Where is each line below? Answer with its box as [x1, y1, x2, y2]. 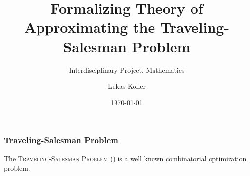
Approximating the [24, 17, 155, 37]
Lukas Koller [107, 81, 146, 91]
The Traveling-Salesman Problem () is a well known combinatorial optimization [4, 153, 247, 163]
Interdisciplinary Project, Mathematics [69, 64, 185, 75]
